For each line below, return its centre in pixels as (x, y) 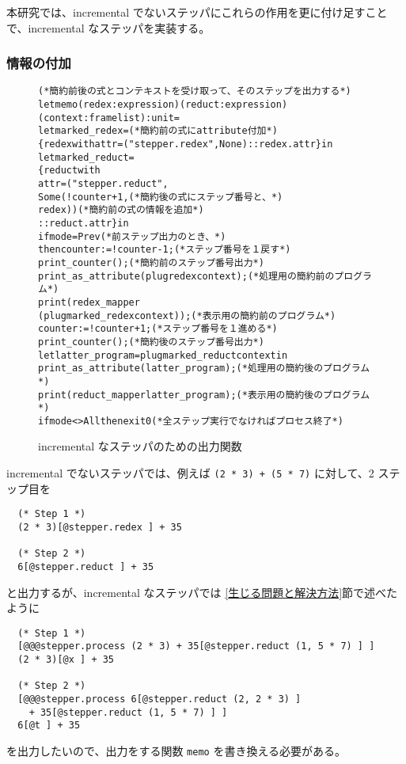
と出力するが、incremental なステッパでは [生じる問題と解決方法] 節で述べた (202, 592)
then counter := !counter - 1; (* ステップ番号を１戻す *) (165, 250)
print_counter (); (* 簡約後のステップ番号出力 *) (151, 342)
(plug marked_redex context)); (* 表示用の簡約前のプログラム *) (187, 315)
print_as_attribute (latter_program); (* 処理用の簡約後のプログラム (204, 369)
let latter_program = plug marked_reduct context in (163, 355)
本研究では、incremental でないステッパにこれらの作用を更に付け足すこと (197, 12)
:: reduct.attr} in (83, 223)
